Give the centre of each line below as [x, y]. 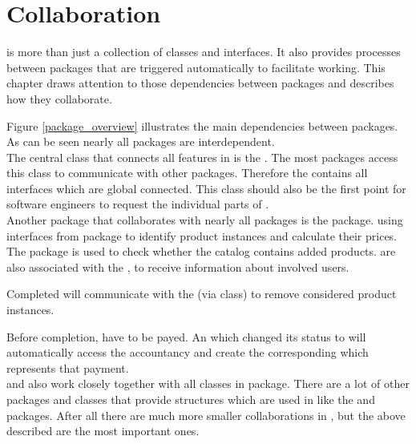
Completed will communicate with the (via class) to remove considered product [202, 294]
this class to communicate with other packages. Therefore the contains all [187, 173]
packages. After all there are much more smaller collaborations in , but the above [206, 415]
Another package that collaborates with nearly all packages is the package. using [205, 220]
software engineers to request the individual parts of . [138, 204]
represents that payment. [68, 367]
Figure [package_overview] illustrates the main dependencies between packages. [202, 125]
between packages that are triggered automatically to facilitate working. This [196, 67]
